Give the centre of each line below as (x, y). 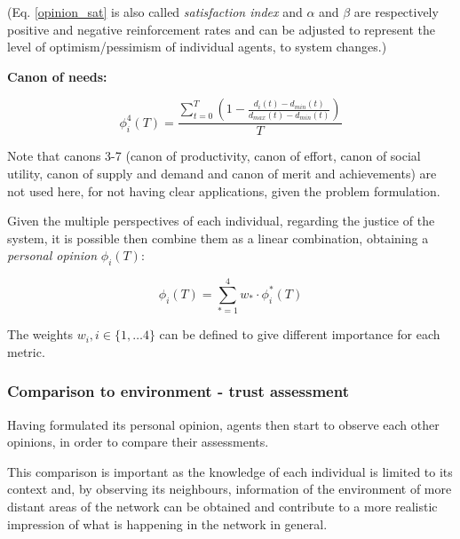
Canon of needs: (57, 76)
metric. (26, 351)
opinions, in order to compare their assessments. (138, 442)
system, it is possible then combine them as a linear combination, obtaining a (218, 238)
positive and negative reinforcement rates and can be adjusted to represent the (221, 29)
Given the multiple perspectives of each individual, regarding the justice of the (221, 221)
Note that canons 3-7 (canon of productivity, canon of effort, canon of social (214, 156)
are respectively (396, 12)
